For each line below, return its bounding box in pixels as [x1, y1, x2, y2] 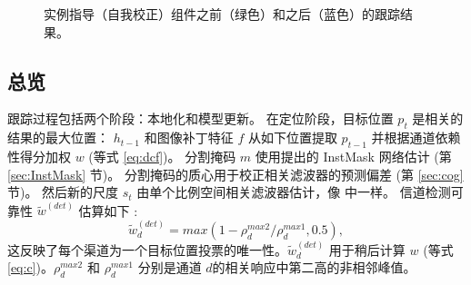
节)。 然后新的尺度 [7, 182, 119, 201]
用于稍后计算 [328, 240, 406, 259]
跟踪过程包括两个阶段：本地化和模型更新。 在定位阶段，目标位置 [7, 109, 394, 128]
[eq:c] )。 [7, 258, 54, 277]
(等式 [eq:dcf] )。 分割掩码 [88, 146, 236, 165]
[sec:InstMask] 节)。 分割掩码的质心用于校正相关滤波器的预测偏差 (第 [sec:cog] [7, 164, 464, 183]
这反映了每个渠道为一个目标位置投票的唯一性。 [7, 240, 287, 259]
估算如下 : [78, 201, 138, 220]
